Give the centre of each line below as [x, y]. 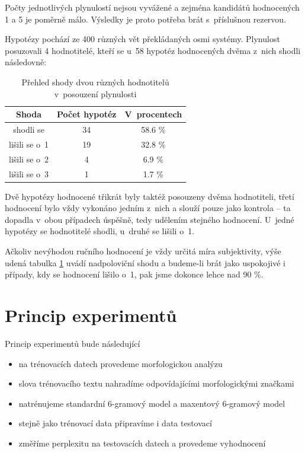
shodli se [29, 129]
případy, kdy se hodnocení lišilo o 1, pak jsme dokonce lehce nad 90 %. [134, 274]
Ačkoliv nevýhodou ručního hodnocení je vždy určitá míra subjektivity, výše [143, 251]
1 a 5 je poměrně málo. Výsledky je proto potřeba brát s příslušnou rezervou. [146, 19]
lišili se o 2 [29, 159]
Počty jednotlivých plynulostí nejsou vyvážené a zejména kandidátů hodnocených [152, 7]
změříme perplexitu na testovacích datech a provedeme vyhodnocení [142, 443]
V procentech [153, 114]
